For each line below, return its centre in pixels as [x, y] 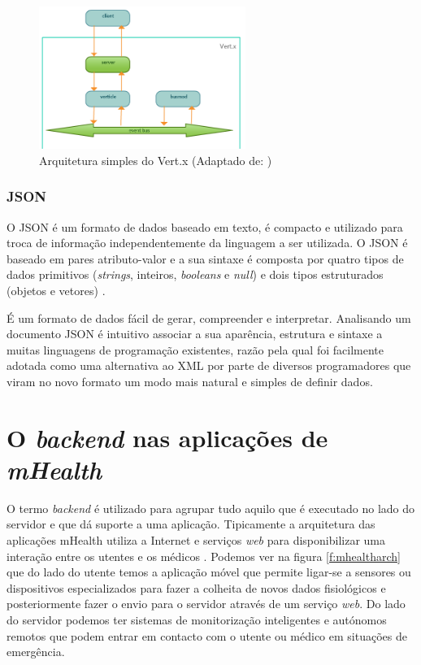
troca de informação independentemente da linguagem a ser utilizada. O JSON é [207, 243]
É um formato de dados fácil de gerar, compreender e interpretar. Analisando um [209, 317]
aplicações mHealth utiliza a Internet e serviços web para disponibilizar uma [196, 540]
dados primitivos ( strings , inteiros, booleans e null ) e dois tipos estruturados [195, 274]
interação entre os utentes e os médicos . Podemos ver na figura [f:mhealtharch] [204, 556]
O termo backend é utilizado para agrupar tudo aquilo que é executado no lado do [211, 508]
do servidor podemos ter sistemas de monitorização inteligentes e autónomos [197, 620]
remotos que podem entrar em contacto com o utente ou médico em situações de [207, 635]
